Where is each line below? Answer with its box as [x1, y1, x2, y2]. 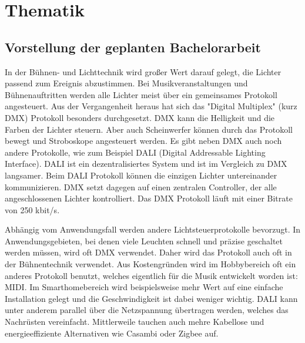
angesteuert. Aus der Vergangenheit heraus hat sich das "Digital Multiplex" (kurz [5, 100, 297, 112]
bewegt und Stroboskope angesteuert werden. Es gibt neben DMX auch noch [5, 134, 282, 147]
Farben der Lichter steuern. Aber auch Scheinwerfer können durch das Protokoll [5, 123, 293, 135]
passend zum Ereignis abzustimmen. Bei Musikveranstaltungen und [5, 77, 248, 89]
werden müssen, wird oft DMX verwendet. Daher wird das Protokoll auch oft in [5, 246, 292, 258]
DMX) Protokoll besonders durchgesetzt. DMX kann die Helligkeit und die [5, 111, 275, 123]
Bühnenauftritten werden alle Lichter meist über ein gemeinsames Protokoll [5, 88, 277, 100]
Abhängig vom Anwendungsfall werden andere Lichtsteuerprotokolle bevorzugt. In [5, 223, 301, 236]
